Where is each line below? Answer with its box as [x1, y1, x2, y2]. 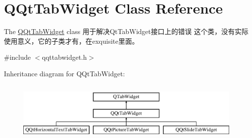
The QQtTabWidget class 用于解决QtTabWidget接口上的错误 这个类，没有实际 [4, 26, 249, 36]
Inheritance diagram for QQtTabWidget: [4, 68, 125, 78]
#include [4, 52, 31, 62]
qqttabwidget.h [42, 52, 87, 62]
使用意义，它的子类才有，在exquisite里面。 [4, 35, 139, 46]
